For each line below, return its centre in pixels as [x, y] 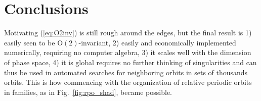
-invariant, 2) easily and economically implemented [157, 42]
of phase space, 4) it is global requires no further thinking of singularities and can [130, 62]
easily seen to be [30, 42]
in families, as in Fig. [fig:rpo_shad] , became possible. [88, 92]
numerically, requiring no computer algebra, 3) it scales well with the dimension [128, 52]
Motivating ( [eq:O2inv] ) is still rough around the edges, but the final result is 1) [128, 33]
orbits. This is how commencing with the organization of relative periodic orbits [128, 82]
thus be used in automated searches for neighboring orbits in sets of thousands [126, 72]
